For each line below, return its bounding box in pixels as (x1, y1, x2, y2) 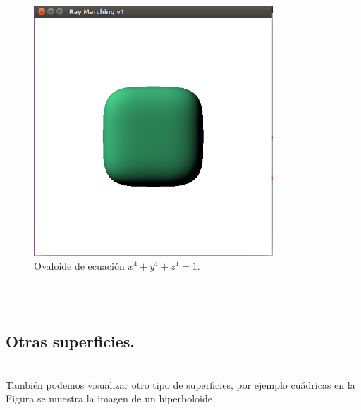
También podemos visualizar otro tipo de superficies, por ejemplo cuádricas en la (6, 377, 355, 392)
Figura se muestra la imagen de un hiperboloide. (6, 391, 215, 406)
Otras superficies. (6, 330, 135, 352)
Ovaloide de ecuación (34, 258, 125, 273)
